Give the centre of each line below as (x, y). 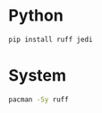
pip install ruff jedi (51, 39)
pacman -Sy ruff (38, 100)
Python (36, 16)
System (38, 75)
